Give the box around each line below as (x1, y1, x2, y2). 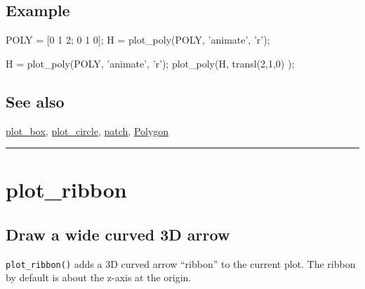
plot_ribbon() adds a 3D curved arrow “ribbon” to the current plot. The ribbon (6, 256, 356, 271)
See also (6, 90, 65, 112)
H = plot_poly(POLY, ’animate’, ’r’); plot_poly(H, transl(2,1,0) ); (6, 56, 295, 70)
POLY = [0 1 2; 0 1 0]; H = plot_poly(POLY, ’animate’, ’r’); (6, 32, 270, 47)
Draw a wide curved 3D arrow (6, 223, 230, 245)
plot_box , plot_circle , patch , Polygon (6, 123, 169, 138)
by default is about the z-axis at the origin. (6, 270, 192, 285)
